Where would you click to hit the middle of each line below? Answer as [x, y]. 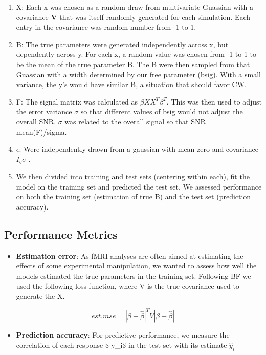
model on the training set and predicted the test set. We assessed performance [139, 186]
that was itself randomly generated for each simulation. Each [155, 17]
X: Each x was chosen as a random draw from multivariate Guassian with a [135, 7]
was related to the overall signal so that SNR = [139, 121]
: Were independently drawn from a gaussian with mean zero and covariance [139, 149]
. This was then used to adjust [214, 101]
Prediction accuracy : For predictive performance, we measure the [123, 335]
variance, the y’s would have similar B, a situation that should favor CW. [131, 84]
